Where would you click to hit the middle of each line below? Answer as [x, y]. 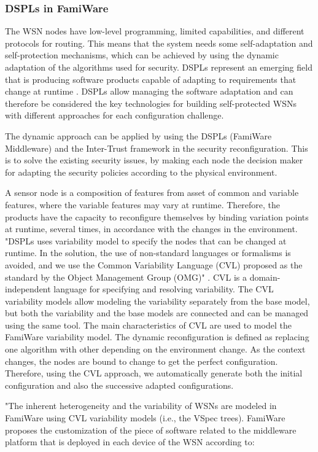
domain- [265, 277]
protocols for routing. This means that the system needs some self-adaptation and [159, 43]
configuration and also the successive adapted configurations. [119, 385]
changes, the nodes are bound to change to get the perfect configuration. [142, 361]
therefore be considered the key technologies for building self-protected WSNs [151, 103]
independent [28, 289]
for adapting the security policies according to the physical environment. [141, 172]
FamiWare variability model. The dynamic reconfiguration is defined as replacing [157, 337]
